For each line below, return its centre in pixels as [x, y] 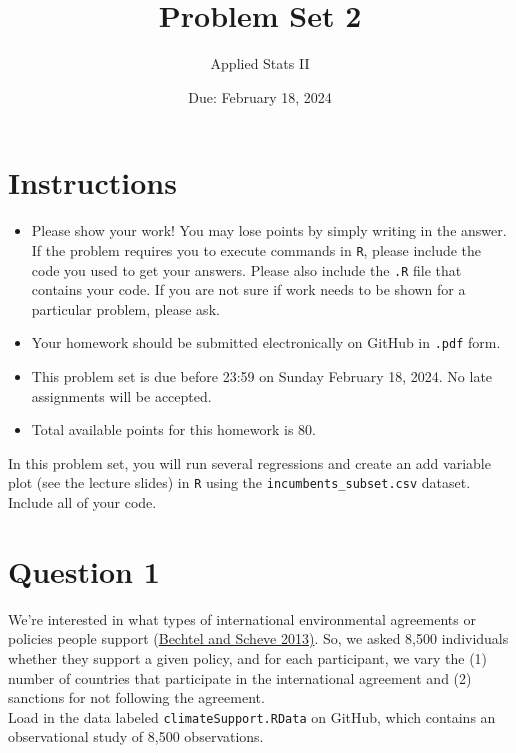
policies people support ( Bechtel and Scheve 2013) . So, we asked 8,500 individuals [258, 638]
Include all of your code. [82, 502]
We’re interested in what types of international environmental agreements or [242, 618]
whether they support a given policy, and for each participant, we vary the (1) [248, 657]
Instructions [92, 182]
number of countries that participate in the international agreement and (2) [240, 677]
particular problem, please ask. [125, 308]
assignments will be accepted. [121, 395]
